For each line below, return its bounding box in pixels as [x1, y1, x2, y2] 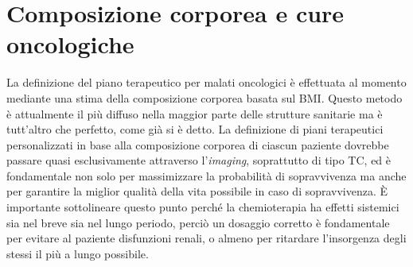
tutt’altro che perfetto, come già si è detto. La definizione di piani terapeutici [6, 121, 384, 137]
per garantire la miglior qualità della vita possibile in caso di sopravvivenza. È [6, 183, 388, 199]
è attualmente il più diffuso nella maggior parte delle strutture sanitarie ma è [6, 105, 383, 122]
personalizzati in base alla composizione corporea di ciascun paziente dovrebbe [6, 136, 389, 153]
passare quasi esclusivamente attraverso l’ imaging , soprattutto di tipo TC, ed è [6, 152, 392, 168]
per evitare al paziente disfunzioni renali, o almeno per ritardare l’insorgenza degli [6, 230, 407, 246]
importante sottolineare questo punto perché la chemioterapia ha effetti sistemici [6, 199, 399, 215]
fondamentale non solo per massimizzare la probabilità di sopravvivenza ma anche [6, 167, 407, 184]
